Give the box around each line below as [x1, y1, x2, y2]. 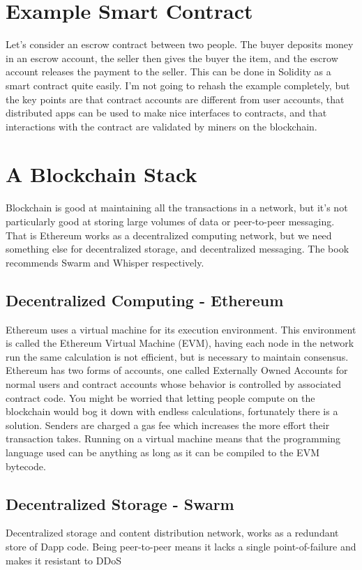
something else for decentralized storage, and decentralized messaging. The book [6, 241, 349, 256]
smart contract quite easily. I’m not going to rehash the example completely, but [6, 77, 350, 92]
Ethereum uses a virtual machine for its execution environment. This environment [6, 322, 356, 336]
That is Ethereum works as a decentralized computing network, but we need [6, 227, 332, 242]
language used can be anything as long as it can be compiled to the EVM [6, 444, 319, 459]
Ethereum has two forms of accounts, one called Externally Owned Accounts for [6, 363, 348, 377]
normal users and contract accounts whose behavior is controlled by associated [6, 376, 341, 391]
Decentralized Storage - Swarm [6, 493, 234, 514]
